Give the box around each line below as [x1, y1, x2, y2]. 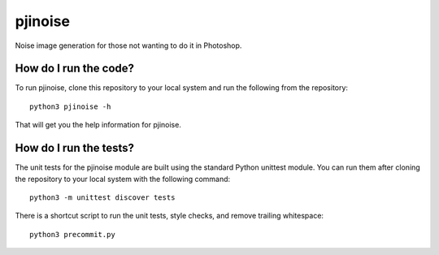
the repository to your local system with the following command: [15, 174, 231, 184]
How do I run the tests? [15, 141, 134, 155]
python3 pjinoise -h [29, 102, 111, 111]
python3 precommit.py [29, 230, 115, 239]
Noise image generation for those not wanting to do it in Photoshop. [15, 41, 242, 50]
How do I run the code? [15, 62, 134, 76]
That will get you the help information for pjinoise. [15, 120, 182, 130]
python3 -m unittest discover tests [29, 192, 176, 202]
